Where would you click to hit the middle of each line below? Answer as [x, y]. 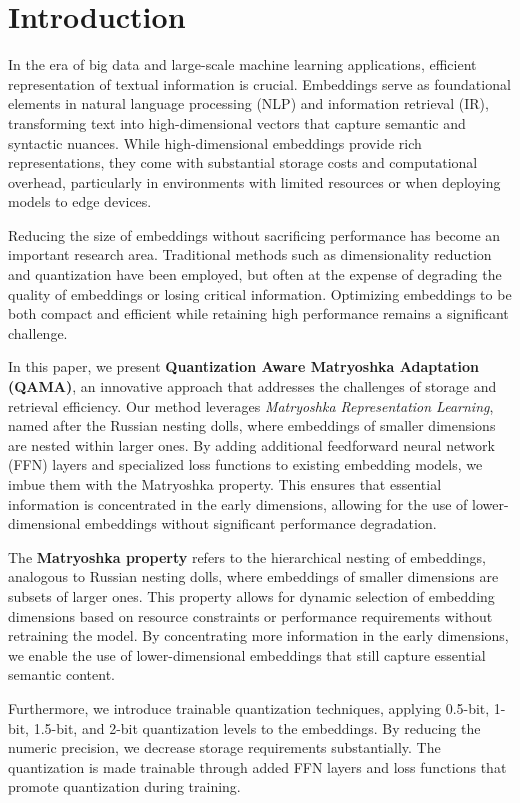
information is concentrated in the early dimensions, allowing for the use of [238, 503]
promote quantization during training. [124, 786]
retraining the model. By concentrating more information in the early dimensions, [258, 635]
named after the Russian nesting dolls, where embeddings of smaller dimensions [252, 425]
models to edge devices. [80, 201]
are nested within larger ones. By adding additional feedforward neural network [251, 444]
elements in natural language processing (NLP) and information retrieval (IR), [248, 103]
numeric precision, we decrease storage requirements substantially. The [224, 747]
